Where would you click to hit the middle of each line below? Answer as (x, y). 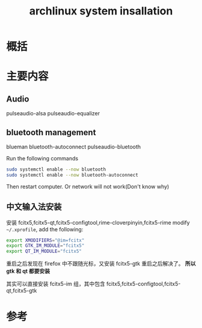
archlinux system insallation (101, 11)
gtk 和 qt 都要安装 (28, 271)
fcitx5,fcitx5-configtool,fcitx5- (143, 284)
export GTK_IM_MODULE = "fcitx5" (45, 246)
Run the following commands (42, 158)
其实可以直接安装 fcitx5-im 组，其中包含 (56, 284)
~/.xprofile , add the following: (45, 229)
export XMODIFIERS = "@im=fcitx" (45, 240)
